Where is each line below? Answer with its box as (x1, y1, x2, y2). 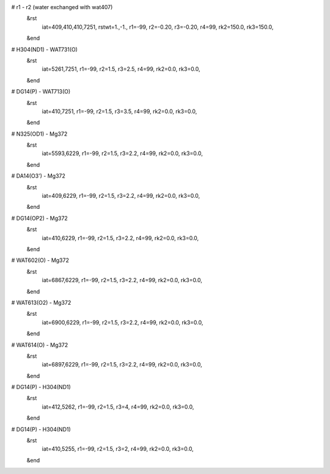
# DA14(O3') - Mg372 (11, 172, 65, 180)
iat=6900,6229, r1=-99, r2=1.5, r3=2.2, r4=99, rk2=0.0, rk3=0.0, (42, 318, 204, 326)
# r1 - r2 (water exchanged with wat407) (11, 4, 113, 10)
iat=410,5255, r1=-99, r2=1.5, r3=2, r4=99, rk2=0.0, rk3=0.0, (42, 445, 194, 453)
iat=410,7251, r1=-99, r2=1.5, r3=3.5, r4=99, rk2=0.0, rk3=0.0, (42, 108, 197, 115)
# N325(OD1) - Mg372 (11, 130, 68, 137)
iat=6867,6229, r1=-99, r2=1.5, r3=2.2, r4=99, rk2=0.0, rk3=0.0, (42, 277, 203, 284)
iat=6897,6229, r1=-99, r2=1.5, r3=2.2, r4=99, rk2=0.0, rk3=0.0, (42, 361, 203, 368)
